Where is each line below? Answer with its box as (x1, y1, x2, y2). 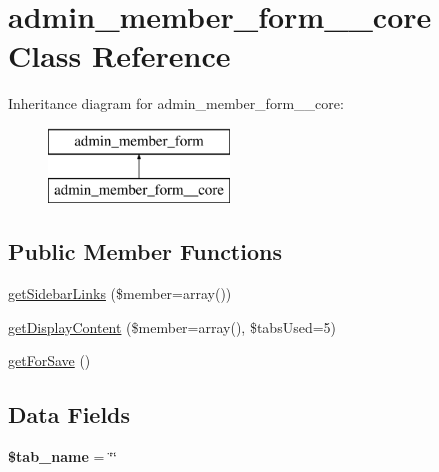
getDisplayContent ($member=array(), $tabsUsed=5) (8, 316, 337, 337)
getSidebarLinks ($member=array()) (8, 283, 232, 304)
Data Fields (8, 399, 131, 430)
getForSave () (8, 350, 91, 371)
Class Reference (8, 35, 231, 76)
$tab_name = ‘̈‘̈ (8, 446, 117, 467)
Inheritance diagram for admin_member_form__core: (8, 93, 344, 114)
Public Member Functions (8, 236, 282, 267)
